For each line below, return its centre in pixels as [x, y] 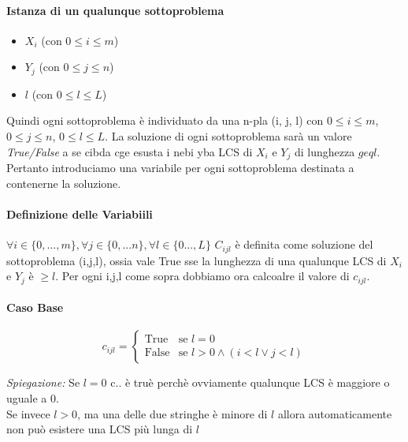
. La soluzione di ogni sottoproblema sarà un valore [228, 136]
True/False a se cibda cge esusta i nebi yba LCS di [130, 151]
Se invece [28, 413]
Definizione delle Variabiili [80, 214]
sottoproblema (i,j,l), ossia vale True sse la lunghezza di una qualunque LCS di [197, 260]
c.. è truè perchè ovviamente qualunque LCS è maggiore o [250, 382]
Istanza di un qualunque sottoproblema [115, 10]
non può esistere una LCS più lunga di [100, 429]
